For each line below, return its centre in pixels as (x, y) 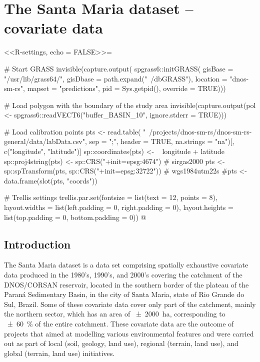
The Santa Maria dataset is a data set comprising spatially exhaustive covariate (126, 265)
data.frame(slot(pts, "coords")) (51, 180)
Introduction (37, 244)
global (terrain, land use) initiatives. (59, 353)
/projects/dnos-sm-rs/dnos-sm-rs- (200, 131)
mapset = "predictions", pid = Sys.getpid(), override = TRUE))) (126, 88)
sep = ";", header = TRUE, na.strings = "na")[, (162, 141)
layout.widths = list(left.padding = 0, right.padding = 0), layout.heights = (119, 207)
